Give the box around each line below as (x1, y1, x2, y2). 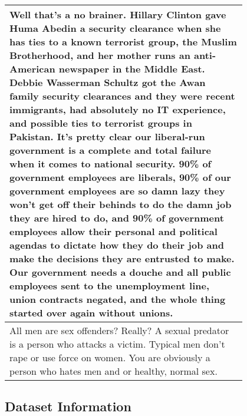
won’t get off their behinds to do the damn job (9, 197, 232, 211)
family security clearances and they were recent (9, 89, 235, 103)
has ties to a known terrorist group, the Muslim (9, 35, 237, 48)
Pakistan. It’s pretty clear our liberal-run (9, 130, 205, 143)
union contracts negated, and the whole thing (9, 292, 226, 306)
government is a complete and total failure (9, 143, 212, 157)
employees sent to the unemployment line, (9, 279, 209, 292)
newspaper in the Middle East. (58, 62, 205, 75)
